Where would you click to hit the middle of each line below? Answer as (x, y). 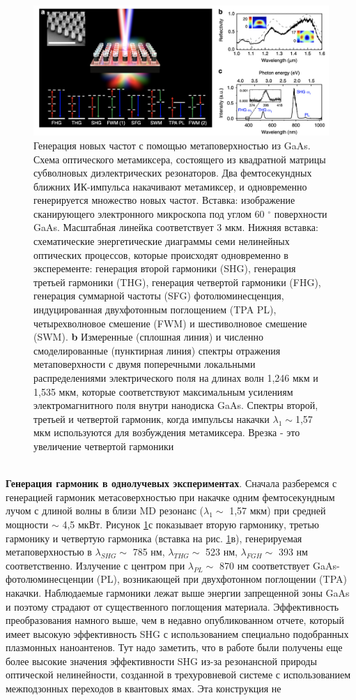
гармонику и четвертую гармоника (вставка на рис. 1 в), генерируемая (154, 538)
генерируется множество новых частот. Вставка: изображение (164, 200)
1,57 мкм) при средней (278, 511)
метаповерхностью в (49, 552)
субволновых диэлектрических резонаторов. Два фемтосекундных (173, 173)
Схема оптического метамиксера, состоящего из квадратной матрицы (180, 159)
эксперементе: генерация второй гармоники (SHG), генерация (165, 268)
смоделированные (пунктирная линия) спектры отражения (157, 350)
